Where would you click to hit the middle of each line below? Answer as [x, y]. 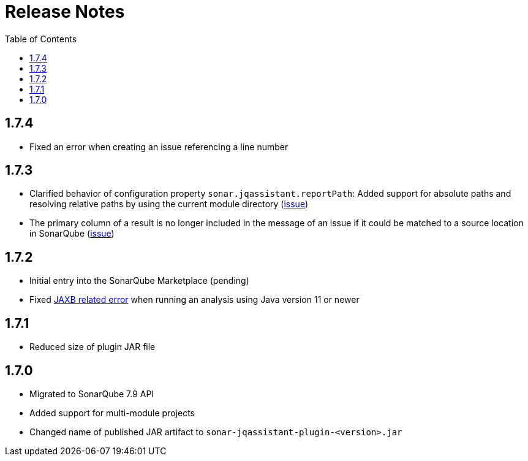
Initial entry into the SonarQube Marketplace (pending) [139, 281]
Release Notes [65, 12]
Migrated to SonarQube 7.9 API [92, 394]
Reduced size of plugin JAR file [92, 347]
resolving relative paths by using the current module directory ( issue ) [169, 204]
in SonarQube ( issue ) [72, 234]
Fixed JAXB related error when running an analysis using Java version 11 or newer [194, 300]
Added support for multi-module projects [112, 413]
